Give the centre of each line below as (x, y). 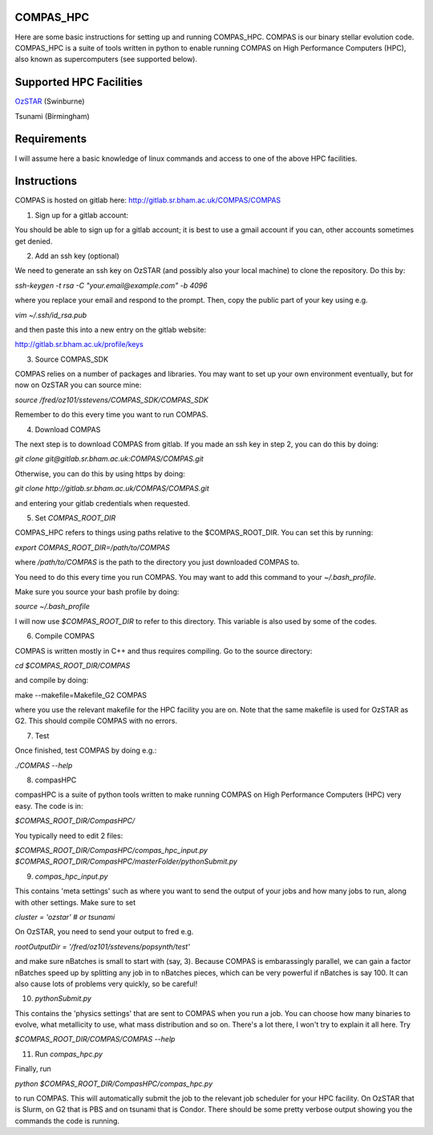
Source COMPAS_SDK (71, 359)
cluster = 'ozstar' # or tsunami (65, 917)
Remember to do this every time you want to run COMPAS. (111, 414)
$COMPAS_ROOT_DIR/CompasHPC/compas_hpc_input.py (111, 850)
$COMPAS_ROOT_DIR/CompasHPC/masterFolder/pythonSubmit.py (126, 861)
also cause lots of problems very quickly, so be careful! (106, 983)
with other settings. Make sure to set (75, 902)
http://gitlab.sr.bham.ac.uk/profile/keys (79, 345)
